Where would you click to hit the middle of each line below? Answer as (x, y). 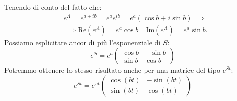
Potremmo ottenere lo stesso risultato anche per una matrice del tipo (112, 70)
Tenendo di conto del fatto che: (53, 7)
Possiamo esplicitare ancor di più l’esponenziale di (82, 42)
